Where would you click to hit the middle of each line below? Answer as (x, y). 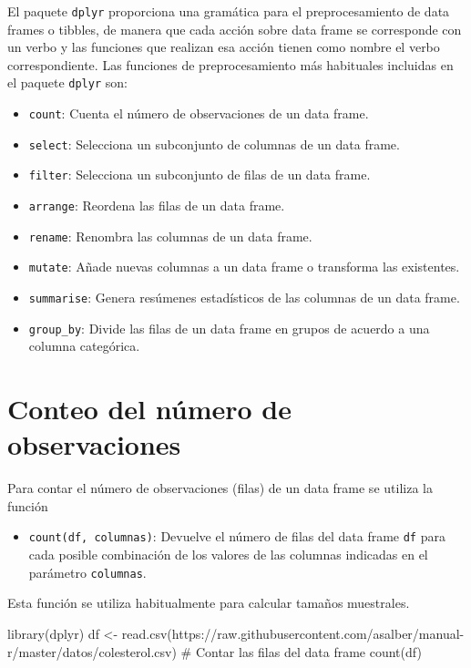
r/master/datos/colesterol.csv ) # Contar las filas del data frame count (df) (215, 651)
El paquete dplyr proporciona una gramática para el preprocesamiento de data (229, 11)
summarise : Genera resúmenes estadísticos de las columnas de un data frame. (244, 298)
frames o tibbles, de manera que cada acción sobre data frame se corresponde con (235, 29)
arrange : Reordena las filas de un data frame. (157, 206)
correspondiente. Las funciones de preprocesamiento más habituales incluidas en (230, 64)
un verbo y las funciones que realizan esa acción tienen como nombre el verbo (224, 47)
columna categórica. (84, 346)
